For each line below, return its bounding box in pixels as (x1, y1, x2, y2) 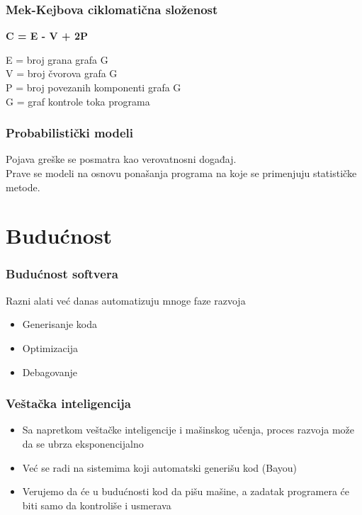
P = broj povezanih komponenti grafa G (6, 80, 181, 94)
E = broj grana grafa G (6, 52, 108, 67)
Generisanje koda (22, 317, 98, 332)
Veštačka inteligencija (6, 395, 131, 412)
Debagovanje (22, 364, 77, 379)
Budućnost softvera (6, 265, 118, 283)
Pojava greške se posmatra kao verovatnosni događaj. (6, 152, 237, 166)
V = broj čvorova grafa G (6, 66, 118, 81)
